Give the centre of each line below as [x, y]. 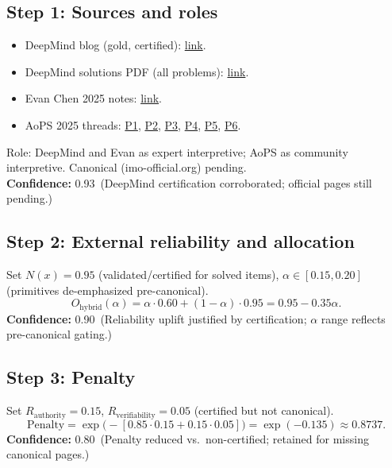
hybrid [91, 307]
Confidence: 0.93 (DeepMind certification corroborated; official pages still [189, 182]
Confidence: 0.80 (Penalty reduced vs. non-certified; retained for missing [188, 438]
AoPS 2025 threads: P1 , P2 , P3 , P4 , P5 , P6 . [133, 124]
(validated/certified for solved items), [189, 275]
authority [50, 415]
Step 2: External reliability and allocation [181, 241]
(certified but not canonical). [264, 410]
